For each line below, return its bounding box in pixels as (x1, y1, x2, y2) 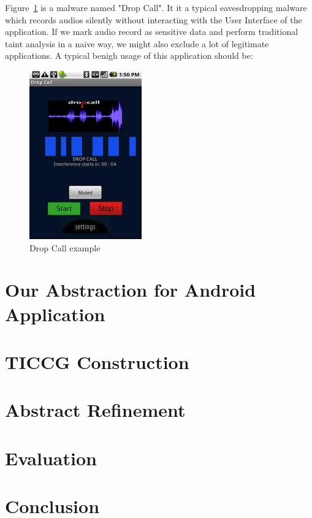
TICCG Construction (5, 349, 189, 374)
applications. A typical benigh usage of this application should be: (5, 49, 253, 62)
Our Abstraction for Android (5, 277, 256, 302)
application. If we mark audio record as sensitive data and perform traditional (5, 25, 299, 38)
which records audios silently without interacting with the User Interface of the (5, 13, 302, 26)
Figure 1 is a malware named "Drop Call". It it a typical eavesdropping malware (5, 1, 307, 13)
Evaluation (5, 445, 97, 470)
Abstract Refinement (5, 397, 186, 422)
